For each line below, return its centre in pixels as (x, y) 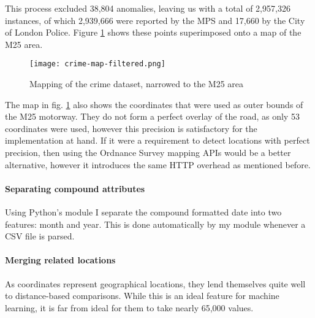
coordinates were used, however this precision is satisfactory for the (131, 128)
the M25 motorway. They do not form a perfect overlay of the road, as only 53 (152, 116)
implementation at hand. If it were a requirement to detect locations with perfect (157, 140)
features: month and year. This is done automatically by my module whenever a (155, 224)
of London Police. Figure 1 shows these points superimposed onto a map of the (153, 32)
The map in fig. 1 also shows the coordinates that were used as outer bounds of (154, 104)
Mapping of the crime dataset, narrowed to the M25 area (137, 84)
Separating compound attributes (75, 188)
